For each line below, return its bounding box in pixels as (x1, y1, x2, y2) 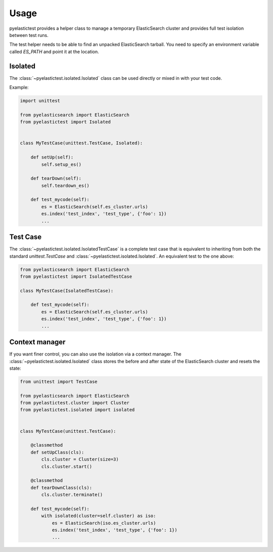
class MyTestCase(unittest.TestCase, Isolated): (20, 140, 143, 146)
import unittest (20, 98, 61, 104)
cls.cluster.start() (41, 464, 93, 469)
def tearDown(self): (30, 176, 82, 181)
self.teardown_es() (41, 182, 89, 188)
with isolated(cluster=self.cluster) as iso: (41, 513, 156, 519)
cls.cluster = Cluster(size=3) (41, 457, 119, 462)
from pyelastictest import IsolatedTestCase (20, 273, 132, 279)
